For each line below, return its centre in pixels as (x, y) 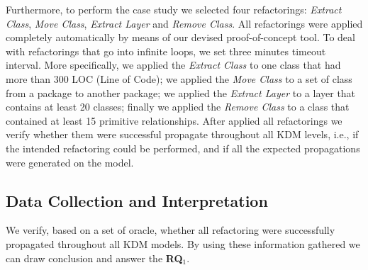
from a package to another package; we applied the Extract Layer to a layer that (181, 92)
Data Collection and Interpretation (137, 200)
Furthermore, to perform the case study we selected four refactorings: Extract (174, 9)
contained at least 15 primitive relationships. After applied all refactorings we (174, 120)
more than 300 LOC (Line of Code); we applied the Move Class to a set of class (179, 78)
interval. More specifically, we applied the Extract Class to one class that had (173, 65)
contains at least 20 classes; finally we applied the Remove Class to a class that (178, 107)
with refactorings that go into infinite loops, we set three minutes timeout (166, 51)
